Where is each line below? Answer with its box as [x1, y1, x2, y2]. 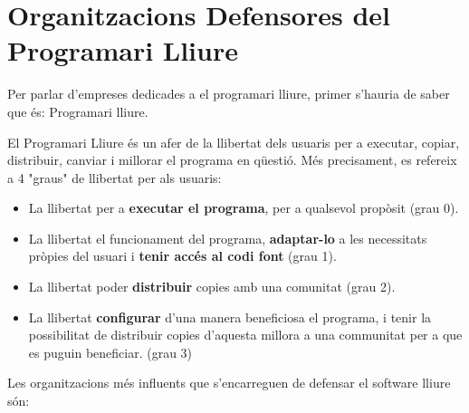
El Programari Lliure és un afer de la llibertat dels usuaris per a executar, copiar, [7, 132, 460, 151]
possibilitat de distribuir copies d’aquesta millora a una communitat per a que [28, 325, 463, 344]
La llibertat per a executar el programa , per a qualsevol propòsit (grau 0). [28, 198, 459, 217]
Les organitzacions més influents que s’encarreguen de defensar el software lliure [7, 373, 451, 392]
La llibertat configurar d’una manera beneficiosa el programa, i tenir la [28, 307, 432, 326]
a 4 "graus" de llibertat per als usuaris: [7, 168, 222, 187]
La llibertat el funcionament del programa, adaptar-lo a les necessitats [28, 228, 427, 247]
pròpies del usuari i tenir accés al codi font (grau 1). [28, 246, 337, 265]
